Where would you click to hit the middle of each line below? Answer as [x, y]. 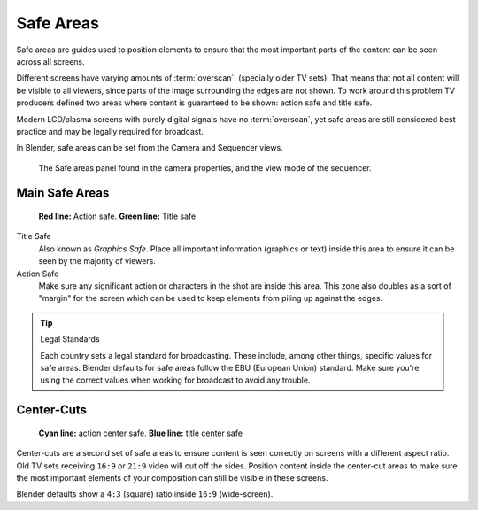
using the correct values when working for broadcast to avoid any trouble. [175, 380]
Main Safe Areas [63, 193]
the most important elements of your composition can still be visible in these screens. [172, 477]
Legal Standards [70, 339]
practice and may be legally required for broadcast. [110, 131]
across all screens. [51, 61]
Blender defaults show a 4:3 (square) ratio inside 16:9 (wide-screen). [145, 494]
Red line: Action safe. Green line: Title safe [117, 216]
